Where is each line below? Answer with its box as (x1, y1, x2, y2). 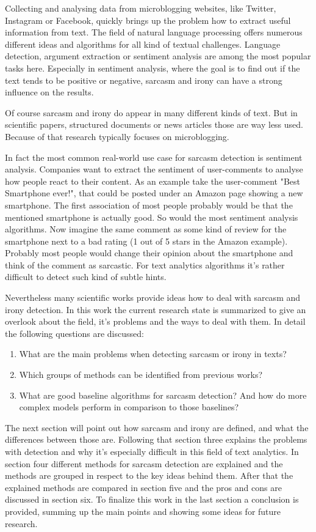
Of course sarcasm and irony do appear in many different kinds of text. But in (5, 106, 298, 119)
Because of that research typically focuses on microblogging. (5, 130, 229, 142)
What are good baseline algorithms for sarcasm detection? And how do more (19, 388, 307, 401)
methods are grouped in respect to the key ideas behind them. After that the (5, 469, 293, 482)
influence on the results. (5, 86, 94, 98)
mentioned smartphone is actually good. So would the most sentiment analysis (5, 210, 298, 223)
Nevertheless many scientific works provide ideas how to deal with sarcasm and (5, 291, 301, 304)
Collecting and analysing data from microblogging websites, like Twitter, (5, 2, 276, 14)
